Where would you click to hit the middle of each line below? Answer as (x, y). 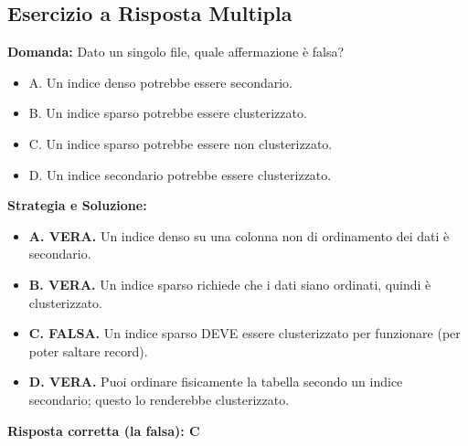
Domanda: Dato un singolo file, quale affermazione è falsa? (176, 52)
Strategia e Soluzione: (77, 205)
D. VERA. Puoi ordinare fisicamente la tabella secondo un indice (216, 382)
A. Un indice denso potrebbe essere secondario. (160, 82)
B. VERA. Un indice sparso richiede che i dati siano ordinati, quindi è (230, 284)
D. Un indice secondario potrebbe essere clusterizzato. (180, 174)
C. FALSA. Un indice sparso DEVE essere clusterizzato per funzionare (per (245, 333)
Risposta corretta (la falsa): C (104, 430)
